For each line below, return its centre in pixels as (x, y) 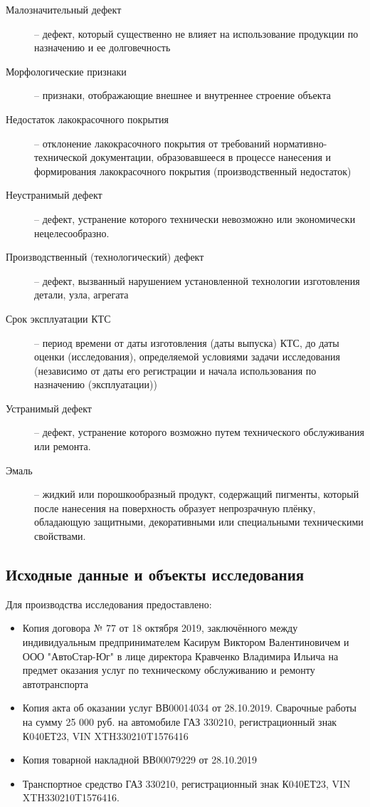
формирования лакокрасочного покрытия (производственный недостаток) (193, 171)
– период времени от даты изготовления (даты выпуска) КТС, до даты (187, 342)
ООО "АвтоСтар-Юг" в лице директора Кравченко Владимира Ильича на (180, 656)
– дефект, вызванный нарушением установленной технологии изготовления (197, 280)
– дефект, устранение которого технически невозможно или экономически (195, 218)
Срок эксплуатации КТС (58, 318)
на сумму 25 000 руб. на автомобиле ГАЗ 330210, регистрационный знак (180, 721)
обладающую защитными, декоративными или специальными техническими (199, 522)
